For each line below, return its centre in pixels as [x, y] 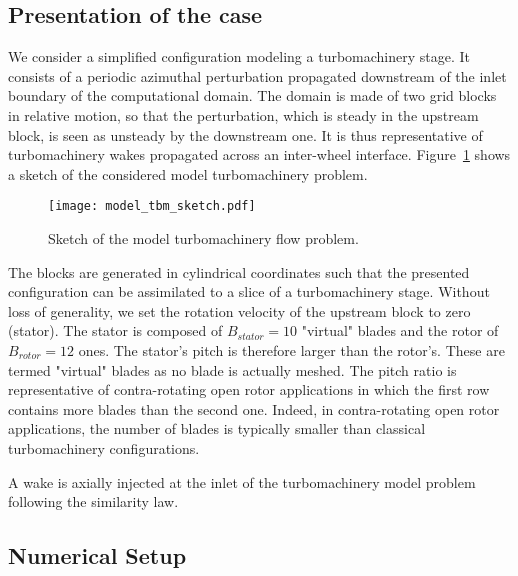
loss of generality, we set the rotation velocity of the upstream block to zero [239, 310]
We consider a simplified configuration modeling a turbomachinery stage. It [239, 56]
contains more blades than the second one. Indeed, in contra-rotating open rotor [254, 408]
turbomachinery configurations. [104, 447]
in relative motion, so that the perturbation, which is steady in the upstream [243, 114]
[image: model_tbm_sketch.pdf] [152, 206]
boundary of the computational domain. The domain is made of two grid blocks [252, 95]
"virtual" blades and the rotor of [400, 330]
